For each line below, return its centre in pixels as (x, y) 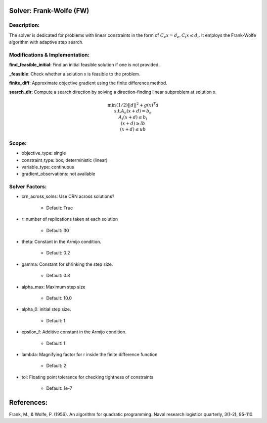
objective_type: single (44, 153)
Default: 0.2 (58, 253)
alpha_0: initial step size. (46, 309)
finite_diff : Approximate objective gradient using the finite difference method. (88, 83)
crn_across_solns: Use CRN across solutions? (68, 196)
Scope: (18, 143)
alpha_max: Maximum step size (53, 287)
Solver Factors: (28, 187)
